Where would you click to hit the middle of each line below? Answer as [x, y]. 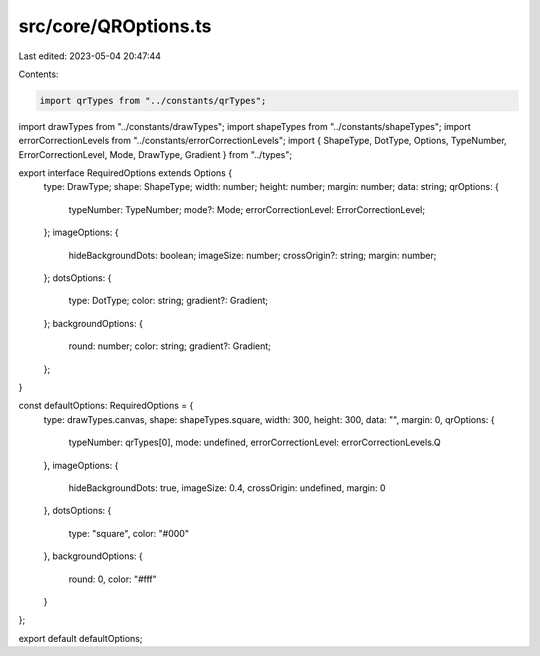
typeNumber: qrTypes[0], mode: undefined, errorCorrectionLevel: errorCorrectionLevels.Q [254, 442]
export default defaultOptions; [80, 638]
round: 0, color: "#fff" [112, 579]
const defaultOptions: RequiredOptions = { [106, 406]
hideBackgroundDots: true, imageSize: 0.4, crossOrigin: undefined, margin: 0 [227, 487]
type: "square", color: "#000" [129, 533]
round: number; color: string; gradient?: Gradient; [170, 346]
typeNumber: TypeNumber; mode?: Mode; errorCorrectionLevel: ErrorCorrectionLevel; [246, 209]
